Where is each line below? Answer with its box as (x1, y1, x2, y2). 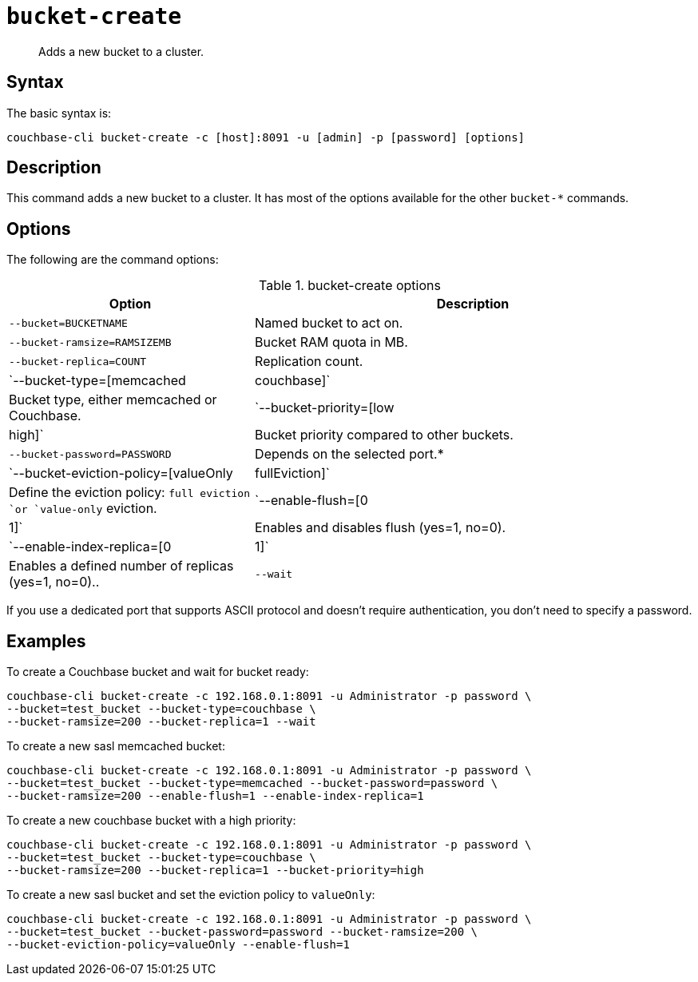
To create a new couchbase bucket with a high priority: (6, 813, 296, 828)
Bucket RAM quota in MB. (255, 334, 408, 351)
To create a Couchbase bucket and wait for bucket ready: (6, 665, 309, 679)
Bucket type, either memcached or (9, 392, 217, 408)
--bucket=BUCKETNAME (9, 316, 128, 329)
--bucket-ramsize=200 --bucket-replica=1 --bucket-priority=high (6, 864, 424, 877)
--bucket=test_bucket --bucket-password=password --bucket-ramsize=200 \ (6, 925, 478, 939)
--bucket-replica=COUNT (9, 355, 147, 368)
